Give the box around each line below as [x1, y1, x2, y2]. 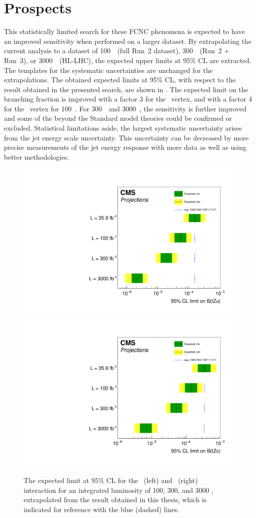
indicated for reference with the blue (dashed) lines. [24, 504, 180, 514]
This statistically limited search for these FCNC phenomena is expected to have [4, 26, 245, 36]
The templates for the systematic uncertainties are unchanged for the [4, 65, 213, 75]
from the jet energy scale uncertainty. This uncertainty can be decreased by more [4, 132, 249, 142]
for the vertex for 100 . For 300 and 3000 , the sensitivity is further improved [4, 103, 247, 113]
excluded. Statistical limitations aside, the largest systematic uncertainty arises [4, 123, 242, 133]
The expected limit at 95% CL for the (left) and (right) [24, 475, 198, 485]
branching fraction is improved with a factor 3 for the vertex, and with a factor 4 [4, 94, 252, 104]
